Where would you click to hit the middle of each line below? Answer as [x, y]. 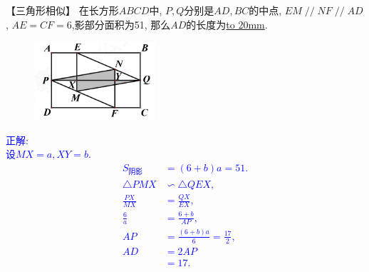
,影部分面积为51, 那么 [121, 24]
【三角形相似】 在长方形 [62, 10]
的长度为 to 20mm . [227, 24]
